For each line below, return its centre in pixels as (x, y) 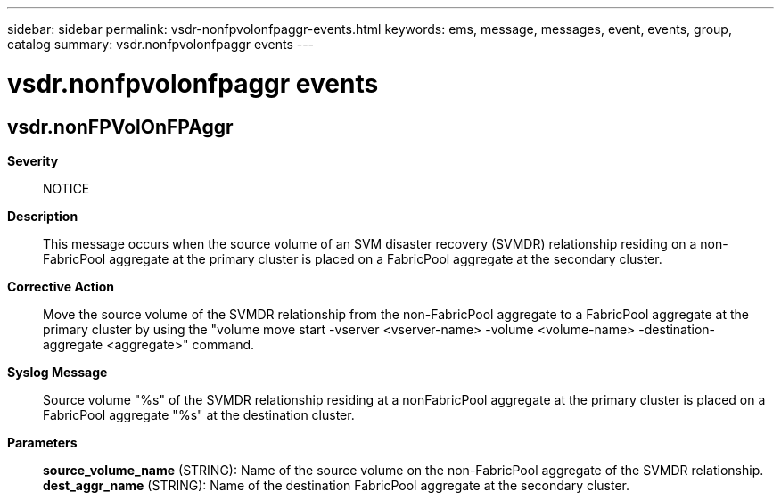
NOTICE (66, 188)
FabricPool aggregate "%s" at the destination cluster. (199, 414)
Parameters (42, 442)
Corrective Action (61, 286)
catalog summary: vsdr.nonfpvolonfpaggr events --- (161, 44)
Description (43, 216)
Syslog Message (58, 372)
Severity (33, 160)
